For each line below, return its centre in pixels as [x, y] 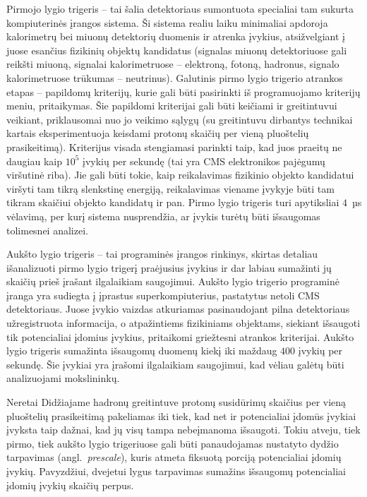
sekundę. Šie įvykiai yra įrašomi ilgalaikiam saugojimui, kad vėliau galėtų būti [175, 364]
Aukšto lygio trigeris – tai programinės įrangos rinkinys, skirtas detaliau [162, 254]
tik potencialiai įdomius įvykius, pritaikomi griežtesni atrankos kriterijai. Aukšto [180, 336]
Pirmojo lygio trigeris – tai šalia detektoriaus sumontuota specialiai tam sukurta [180, 8]
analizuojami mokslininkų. [63, 378]
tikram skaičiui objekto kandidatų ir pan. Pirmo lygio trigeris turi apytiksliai [173, 202]
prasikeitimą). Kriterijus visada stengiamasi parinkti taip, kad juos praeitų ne [174, 146]
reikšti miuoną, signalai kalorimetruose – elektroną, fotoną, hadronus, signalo [173, 64]
